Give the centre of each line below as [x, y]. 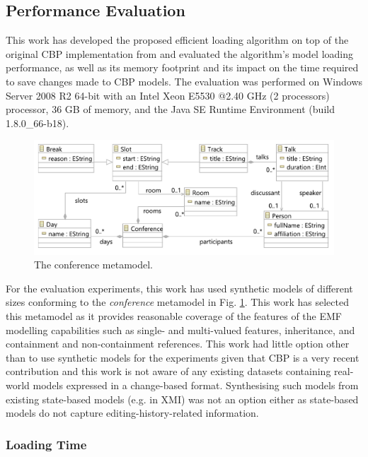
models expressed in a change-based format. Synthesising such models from [196, 385]
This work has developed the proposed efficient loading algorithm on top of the [177, 40]
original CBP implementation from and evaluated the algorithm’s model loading [180, 53]
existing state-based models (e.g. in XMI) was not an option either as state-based [182, 399]
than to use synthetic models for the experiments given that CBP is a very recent [183, 357]
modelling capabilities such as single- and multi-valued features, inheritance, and [180, 330]
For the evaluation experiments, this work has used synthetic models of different [179, 288]
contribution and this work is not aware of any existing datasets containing [168, 371]
